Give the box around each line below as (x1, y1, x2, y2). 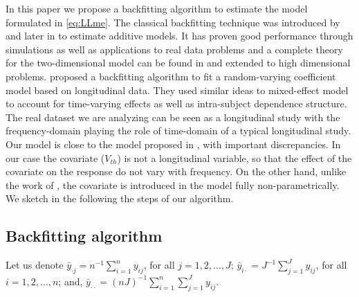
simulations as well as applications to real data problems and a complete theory (6, 42, 343, 56)
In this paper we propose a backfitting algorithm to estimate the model (6, 1, 308, 15)
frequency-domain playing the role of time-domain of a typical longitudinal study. (6, 123, 351, 138)
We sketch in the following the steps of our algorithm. (6, 191, 234, 206)
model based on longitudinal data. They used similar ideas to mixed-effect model (6, 82, 349, 97)
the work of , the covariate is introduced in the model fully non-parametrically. (6, 177, 340, 192)
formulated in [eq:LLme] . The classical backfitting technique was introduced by (6, 15, 340, 29)
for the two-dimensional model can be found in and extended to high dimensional (6, 55, 351, 70)
